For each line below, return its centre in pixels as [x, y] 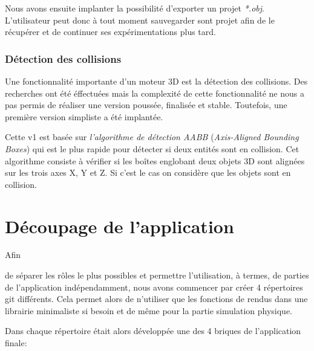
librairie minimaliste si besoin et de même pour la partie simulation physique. [149, 310]
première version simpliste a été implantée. [84, 116]
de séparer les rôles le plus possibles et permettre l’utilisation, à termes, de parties [157, 275]
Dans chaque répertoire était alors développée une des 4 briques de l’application [153, 331]
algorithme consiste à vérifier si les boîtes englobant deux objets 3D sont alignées [155, 160]
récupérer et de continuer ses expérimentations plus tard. [110, 32]
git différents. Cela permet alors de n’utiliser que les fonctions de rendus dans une [156, 299]
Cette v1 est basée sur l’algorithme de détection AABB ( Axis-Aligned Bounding [152, 137]
